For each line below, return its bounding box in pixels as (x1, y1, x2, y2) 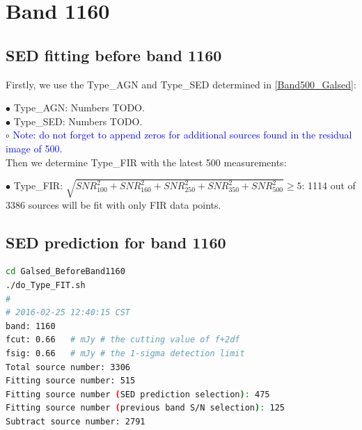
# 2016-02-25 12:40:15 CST (6, 308, 130, 318)
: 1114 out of (301, 178, 356, 193)
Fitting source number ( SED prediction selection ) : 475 (6, 389, 270, 399)
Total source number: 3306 (6, 362, 130, 372)
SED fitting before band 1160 (6, 44, 222, 65)
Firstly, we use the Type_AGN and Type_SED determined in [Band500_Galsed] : (6, 77, 356, 91)
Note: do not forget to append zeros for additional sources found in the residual (13, 127, 352, 142)
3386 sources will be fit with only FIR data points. (6, 197, 221, 212)
